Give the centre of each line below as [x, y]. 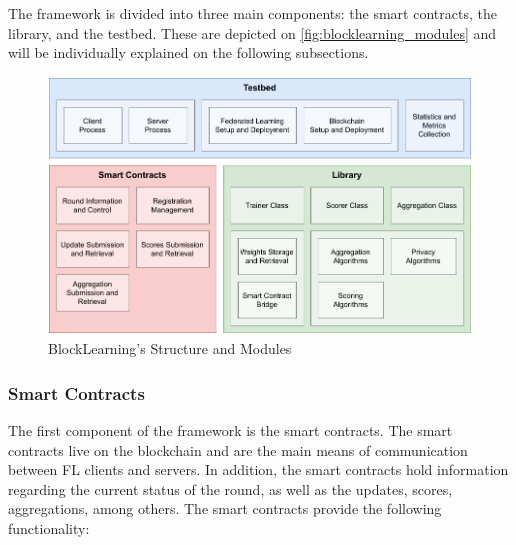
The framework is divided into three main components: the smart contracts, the [252, 13]
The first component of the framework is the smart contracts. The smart [230, 429]
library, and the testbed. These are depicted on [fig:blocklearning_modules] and [252, 32]
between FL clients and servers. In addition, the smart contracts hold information [258, 469]
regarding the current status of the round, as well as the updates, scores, [230, 488]
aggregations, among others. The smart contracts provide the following [225, 508]
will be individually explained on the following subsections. [188, 52]
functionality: [49, 527]
